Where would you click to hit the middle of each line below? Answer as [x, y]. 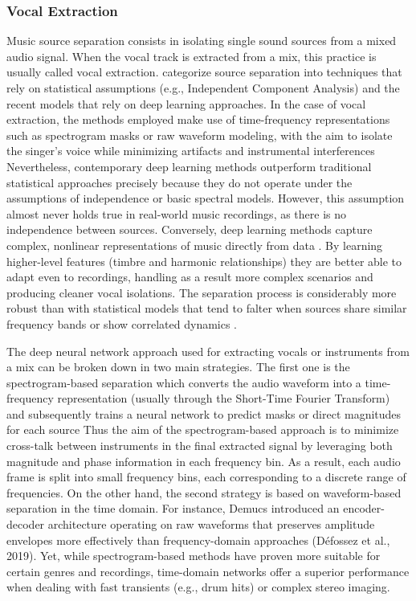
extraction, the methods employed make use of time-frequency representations [198, 119]
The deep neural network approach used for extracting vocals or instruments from [208, 351]
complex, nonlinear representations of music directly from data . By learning [195, 245]
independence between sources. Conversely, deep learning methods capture [190, 229]
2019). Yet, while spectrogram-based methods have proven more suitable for [194, 556]
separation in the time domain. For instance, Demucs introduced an [173, 508]
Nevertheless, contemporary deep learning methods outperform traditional [189, 166]
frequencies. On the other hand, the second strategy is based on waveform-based [204, 492]
